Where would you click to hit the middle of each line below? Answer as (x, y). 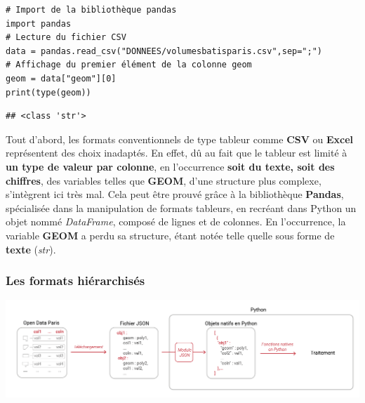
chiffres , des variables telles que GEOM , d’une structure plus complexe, (164, 180)
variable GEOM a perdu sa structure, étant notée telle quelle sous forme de (170, 235)
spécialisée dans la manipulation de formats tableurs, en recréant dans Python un (181, 207)
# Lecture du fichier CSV (66, 38)
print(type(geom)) (48, 92)
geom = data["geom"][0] (61, 78)
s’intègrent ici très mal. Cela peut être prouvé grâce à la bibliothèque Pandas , (175, 194)
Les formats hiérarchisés (75, 280)
